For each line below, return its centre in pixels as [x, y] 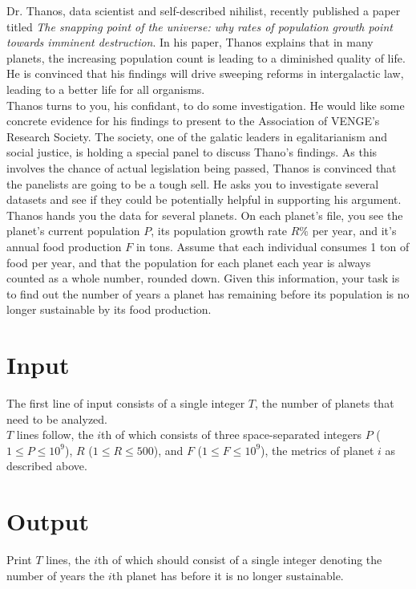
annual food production [64, 246]
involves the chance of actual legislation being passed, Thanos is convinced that [202, 167]
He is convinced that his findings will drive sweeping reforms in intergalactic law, [205, 73]
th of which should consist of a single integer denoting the [240, 560]
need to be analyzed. [57, 418]
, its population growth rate [219, 231]
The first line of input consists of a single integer [126, 403]
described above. [47, 466]
